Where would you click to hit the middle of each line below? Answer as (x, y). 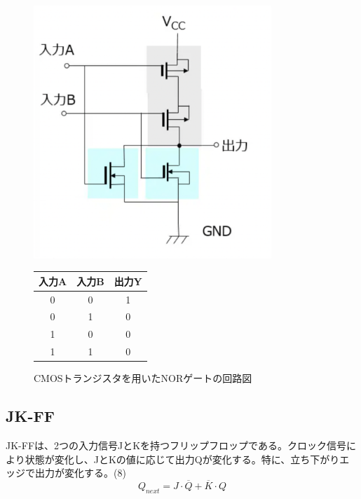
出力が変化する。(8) (80, 473)
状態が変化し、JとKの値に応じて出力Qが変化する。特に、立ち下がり (182, 459)
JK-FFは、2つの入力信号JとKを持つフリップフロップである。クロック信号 (176, 445)
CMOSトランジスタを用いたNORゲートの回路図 (143, 378)
